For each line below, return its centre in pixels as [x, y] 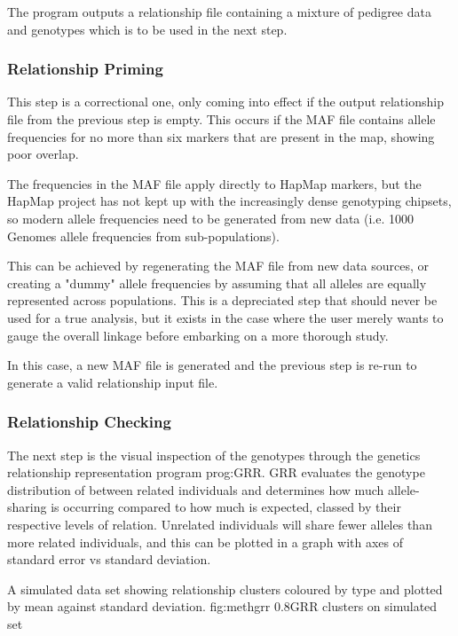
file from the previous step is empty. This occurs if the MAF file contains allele [221, 119]
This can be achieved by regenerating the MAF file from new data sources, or [218, 266]
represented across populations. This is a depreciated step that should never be [222, 300]
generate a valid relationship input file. [113, 382]
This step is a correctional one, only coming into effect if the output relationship [225, 102]
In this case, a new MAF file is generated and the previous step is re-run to [212, 365]
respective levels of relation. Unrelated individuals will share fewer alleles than [220, 524]
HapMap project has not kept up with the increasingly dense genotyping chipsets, [229, 201]
